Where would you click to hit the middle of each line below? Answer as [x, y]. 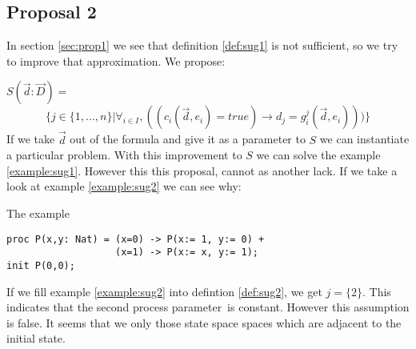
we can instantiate [364, 139]
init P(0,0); [41, 265]
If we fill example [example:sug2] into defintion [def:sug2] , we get [164, 291]
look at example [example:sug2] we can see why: [124, 186]
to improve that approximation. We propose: [116, 60]
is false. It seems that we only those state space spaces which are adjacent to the [204, 322]
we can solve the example [318, 155]
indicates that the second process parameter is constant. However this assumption [208, 307]
